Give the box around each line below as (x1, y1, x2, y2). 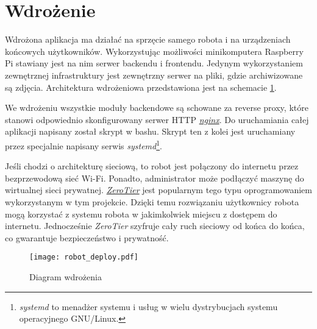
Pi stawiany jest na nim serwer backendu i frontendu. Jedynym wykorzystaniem (5, 57, 303, 69)
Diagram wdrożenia (29, 270, 102, 283)
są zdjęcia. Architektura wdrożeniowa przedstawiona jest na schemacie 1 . (5, 80, 277, 93)
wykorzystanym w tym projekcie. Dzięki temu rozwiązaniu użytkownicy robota (5, 195, 299, 208)
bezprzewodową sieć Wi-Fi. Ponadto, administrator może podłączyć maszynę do (5, 171, 304, 184)
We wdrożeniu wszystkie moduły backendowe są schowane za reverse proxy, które (5, 101, 308, 114)
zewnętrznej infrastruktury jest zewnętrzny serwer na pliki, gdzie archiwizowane (5, 68, 303, 81)
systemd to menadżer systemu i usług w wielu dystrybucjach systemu (19, 300, 278, 313)
